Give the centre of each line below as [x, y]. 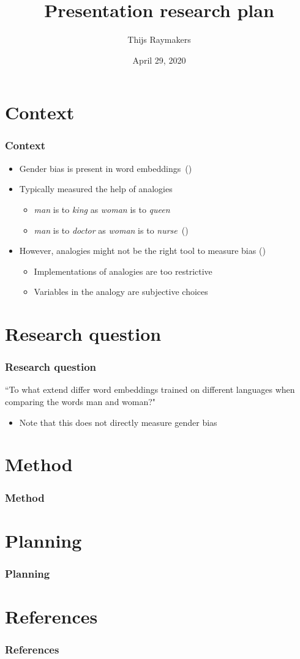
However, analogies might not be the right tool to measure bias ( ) [142, 251]
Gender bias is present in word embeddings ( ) [106, 168]
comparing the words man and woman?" [81, 402]
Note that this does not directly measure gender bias [118, 422]
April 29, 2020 [159, 60]
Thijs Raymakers [159, 39]
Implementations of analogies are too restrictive [123, 271]
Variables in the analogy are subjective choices [121, 292]
